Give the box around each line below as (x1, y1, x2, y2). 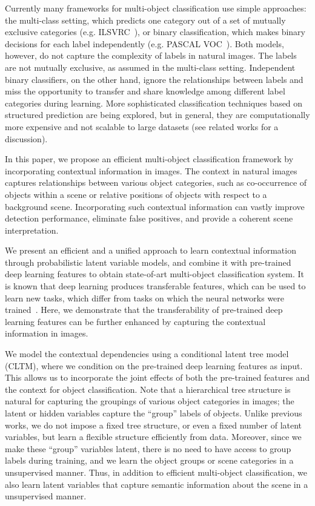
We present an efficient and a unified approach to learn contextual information (5, 244, 296, 257)
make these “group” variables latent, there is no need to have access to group (5, 442, 291, 455)
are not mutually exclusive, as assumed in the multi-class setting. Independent (5, 61, 296, 73)
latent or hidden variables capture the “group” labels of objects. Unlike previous (5, 407, 302, 419)
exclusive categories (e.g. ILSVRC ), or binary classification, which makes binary (5, 25, 305, 38)
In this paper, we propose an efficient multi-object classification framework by (5, 153, 294, 165)
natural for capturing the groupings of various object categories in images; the (5, 395, 294, 407)
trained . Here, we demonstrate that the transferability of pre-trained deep (5, 303, 283, 316)
